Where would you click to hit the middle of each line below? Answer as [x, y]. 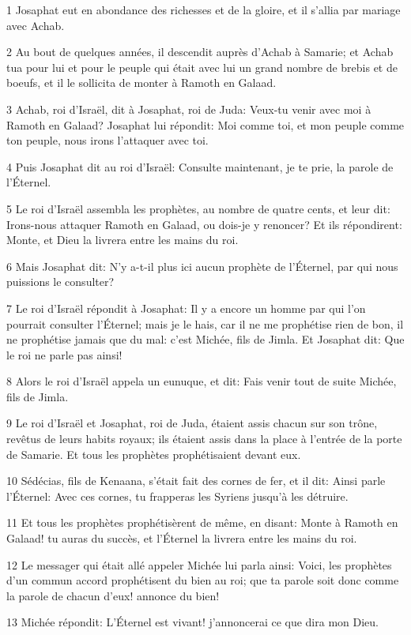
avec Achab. [36, 25]
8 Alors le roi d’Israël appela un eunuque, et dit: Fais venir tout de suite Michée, [202, 381]
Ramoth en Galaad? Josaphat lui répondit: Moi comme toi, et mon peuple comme [205, 124]
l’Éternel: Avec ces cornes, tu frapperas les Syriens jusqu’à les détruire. [177, 496]
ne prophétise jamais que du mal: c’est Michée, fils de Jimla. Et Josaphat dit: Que [205, 339]
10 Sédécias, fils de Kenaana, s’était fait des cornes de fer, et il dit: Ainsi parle [196, 481]
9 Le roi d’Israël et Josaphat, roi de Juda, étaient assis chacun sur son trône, [192, 423]
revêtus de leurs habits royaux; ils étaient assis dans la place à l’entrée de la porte [204, 439]
